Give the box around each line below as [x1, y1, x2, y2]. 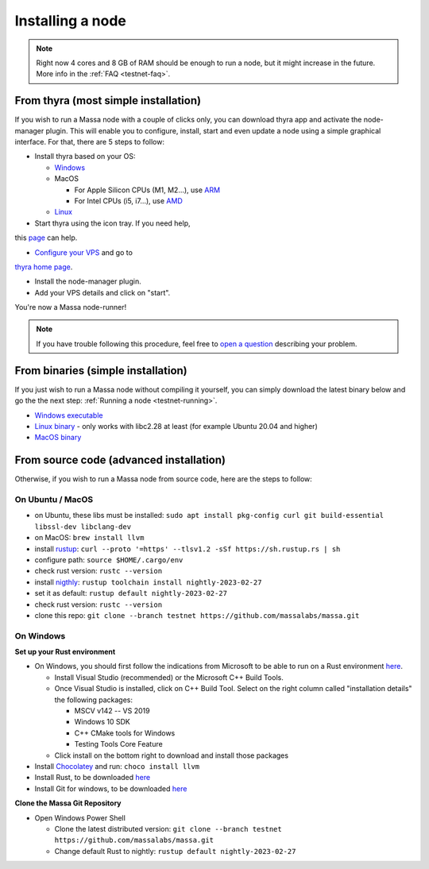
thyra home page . [14, 262, 73, 272]
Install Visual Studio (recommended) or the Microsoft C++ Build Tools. [54, 672, 284, 682]
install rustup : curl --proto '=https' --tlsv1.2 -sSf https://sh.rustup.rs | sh [34, 544, 341, 554]
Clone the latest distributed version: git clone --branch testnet [54, 824, 282, 833]
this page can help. [14, 233, 78, 242]
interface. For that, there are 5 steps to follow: [14, 137, 164, 147]
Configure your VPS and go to [34, 247, 133, 257]
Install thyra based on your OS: [34, 152, 136, 161]
